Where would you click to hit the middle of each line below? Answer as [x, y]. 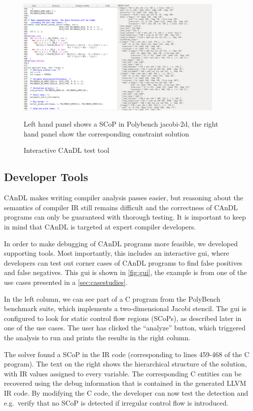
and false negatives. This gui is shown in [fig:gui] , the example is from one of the [126, 272]
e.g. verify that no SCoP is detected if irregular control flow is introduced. [116, 402]
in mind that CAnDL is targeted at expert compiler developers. [100, 227]
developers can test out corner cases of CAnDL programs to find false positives [123, 262]
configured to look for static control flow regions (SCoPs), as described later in [123, 318]
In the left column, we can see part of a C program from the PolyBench [112, 298]
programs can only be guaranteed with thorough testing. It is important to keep [125, 217]
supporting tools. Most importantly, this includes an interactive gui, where [117, 253]
